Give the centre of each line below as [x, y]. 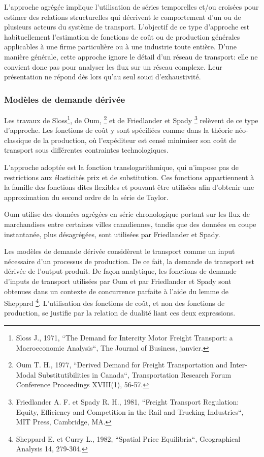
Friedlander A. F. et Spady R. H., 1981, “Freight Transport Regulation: [127, 401]
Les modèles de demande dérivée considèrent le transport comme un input [120, 251]
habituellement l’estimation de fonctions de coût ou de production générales [122, 36]
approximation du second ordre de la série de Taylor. [86, 197]
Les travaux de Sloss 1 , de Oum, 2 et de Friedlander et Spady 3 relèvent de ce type [131, 119]
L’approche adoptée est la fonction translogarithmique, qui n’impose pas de [121, 167]
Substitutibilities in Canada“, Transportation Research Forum [135, 374]
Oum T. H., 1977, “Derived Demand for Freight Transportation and [122, 365]
